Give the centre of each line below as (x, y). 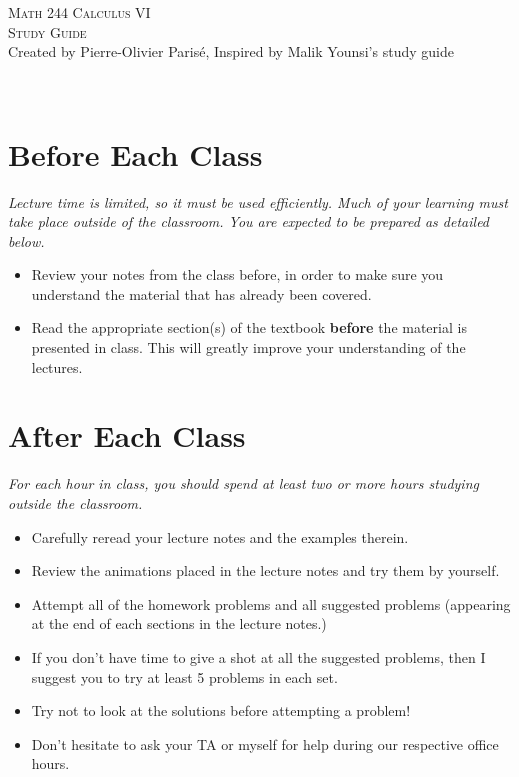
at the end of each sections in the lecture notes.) (179, 623)
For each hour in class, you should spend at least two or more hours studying (243, 483)
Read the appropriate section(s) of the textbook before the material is (249, 327)
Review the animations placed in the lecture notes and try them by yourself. (265, 570)
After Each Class (127, 435)
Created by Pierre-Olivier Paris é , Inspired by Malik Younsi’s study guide (231, 51)
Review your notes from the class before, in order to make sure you (237, 274)
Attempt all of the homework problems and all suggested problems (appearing (271, 603)
